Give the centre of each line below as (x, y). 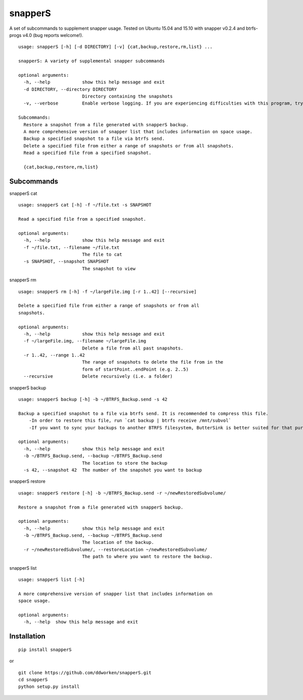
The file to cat (102, 254)
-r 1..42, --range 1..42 (54, 355)
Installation (27, 636)
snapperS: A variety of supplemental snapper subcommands (92, 61)
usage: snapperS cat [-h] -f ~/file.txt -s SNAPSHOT (85, 205)
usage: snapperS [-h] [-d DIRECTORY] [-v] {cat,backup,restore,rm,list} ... (116, 47)
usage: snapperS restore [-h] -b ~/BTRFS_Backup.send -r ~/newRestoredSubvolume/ (122, 493)
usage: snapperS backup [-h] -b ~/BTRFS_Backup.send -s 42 (93, 399)
